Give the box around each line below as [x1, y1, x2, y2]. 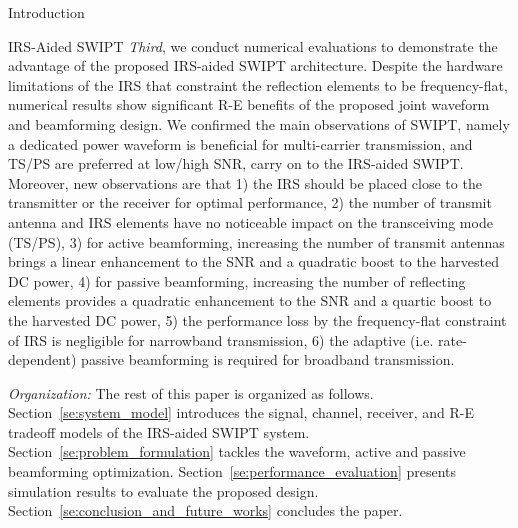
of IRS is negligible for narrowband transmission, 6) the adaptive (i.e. [8, 329, 434, 350]
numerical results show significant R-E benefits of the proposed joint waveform [8, 94, 490, 115]
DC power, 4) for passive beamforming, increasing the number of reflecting [8, 270, 466, 291]
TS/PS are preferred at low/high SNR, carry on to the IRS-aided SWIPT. [8, 153, 464, 174]
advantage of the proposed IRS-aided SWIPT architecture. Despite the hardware [8, 55, 503, 76]
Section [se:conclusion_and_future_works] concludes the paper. [8, 500, 403, 521]
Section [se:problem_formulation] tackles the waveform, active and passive [8, 441, 466, 462]
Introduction [8, 2, 85, 22]
